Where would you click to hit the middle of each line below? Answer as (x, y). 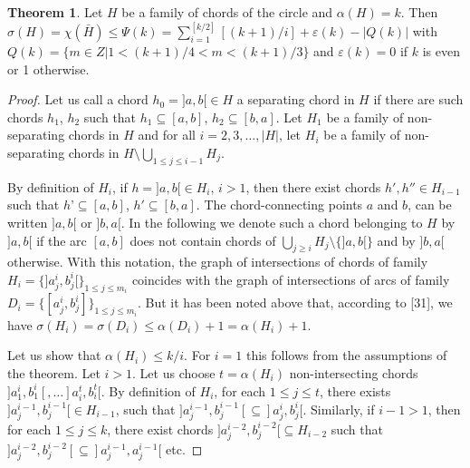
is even (441, 51)
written (28, 222)
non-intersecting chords (354, 373)
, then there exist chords (313, 186)
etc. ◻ (184, 449)
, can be (430, 205)
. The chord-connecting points (279, 205)
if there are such (418, 99)
